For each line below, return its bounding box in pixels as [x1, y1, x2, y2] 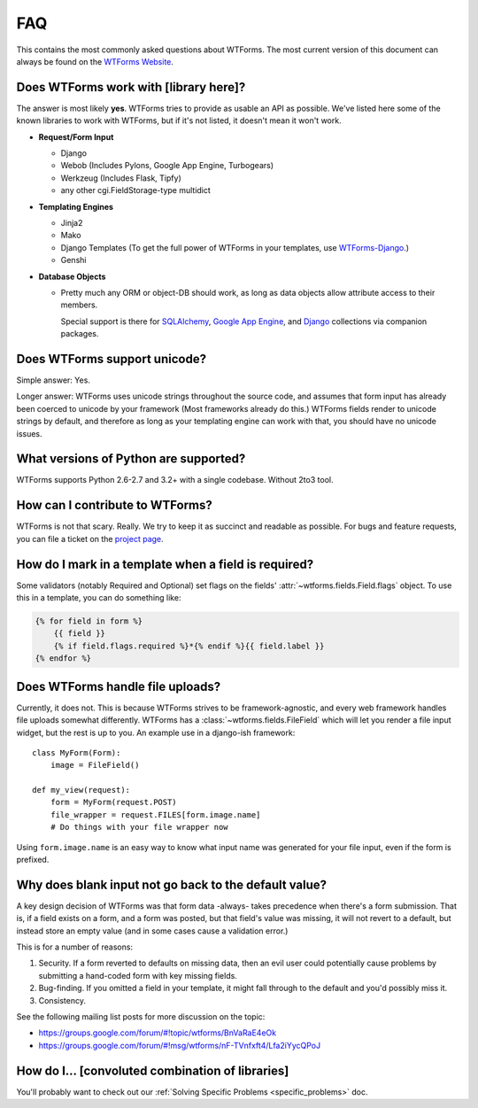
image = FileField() [50, 760, 140, 771]
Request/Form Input [38, 131, 114, 142]
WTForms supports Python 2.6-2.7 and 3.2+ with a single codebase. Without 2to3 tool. [16, 475, 334, 485]
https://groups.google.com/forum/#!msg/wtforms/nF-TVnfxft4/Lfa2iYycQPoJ [38, 1040, 321, 1050]
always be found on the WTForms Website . [16, 56, 174, 66]
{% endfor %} [35, 654, 92, 663]
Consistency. [38, 995, 86, 1005]
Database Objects [38, 271, 106, 282]
